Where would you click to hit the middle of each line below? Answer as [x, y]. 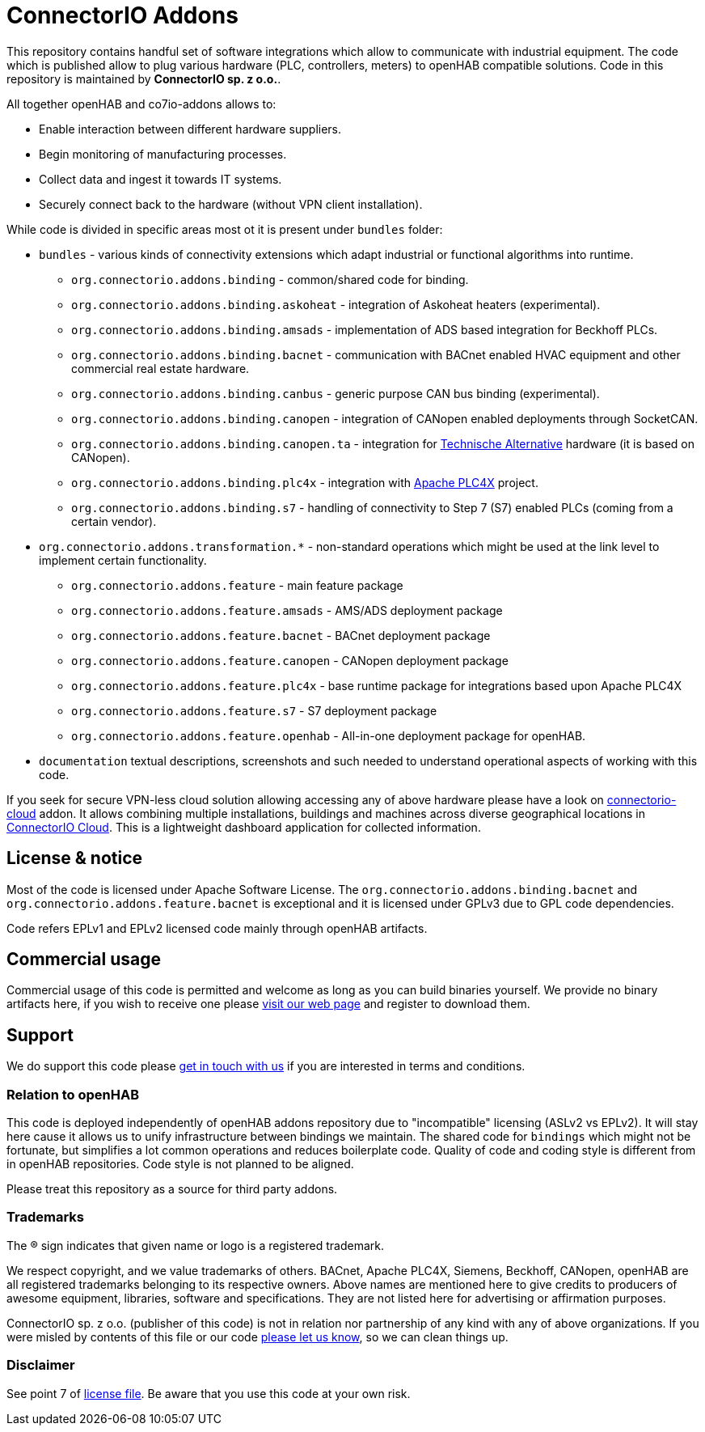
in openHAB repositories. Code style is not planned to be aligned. [180, 1164]
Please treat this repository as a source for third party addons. [172, 1189]
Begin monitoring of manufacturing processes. [163, 154]
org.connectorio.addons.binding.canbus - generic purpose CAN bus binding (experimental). [336, 393]
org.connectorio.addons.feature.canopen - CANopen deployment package [290, 660]
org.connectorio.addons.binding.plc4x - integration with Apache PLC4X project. [305, 482]
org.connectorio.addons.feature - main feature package [237, 585]
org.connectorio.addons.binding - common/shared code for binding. [270, 279]
